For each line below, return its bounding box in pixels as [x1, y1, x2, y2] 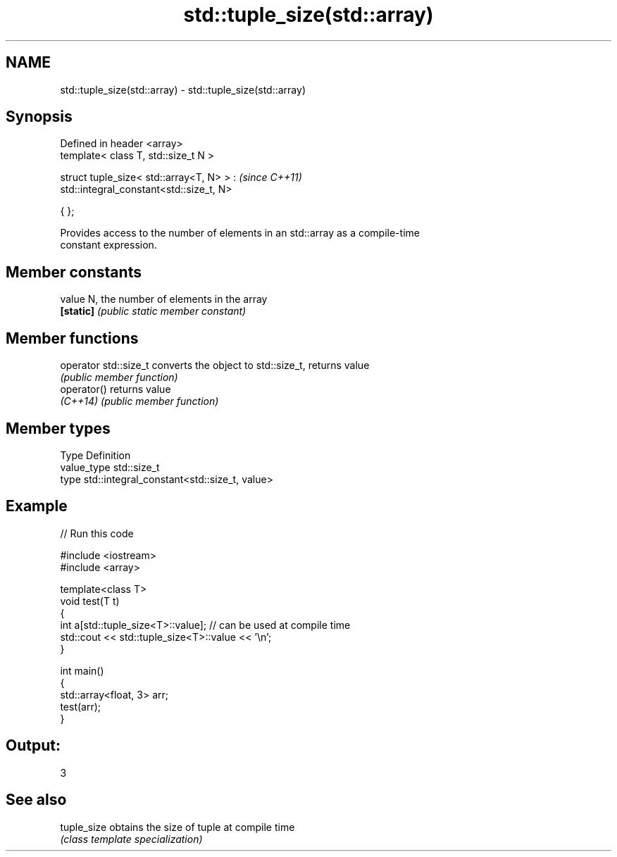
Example [6, 497, 68, 515]
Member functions [6, 329, 139, 347]
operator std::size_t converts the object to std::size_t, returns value [60, 359, 370, 372]
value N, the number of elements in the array [60, 293, 268, 306]
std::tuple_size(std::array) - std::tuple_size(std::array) [60, 83, 306, 96]
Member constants [6, 263, 142, 281]
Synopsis [6, 108, 73, 126]
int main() [60, 664, 104, 677]
